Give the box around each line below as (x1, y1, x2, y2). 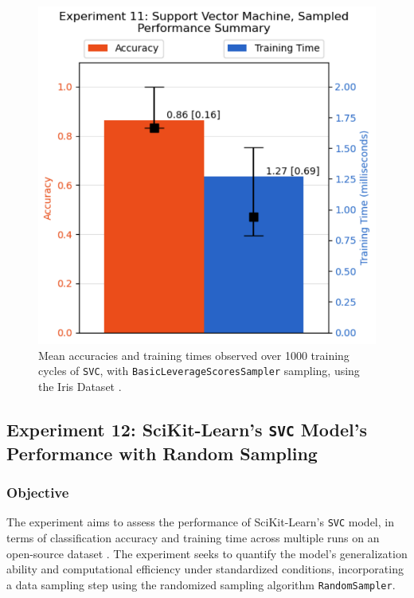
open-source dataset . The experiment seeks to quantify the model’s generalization (6, 545, 408, 561)
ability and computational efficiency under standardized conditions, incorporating (6, 561, 404, 577)
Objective (6, 483, 69, 502)
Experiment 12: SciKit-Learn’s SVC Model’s (6, 416, 367, 441)
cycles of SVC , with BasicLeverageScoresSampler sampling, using (38, 362, 360, 379)
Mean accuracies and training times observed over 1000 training (38, 346, 350, 363)
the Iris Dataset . (38, 377, 122, 394)
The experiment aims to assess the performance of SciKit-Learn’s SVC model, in (6, 514, 394, 530)
